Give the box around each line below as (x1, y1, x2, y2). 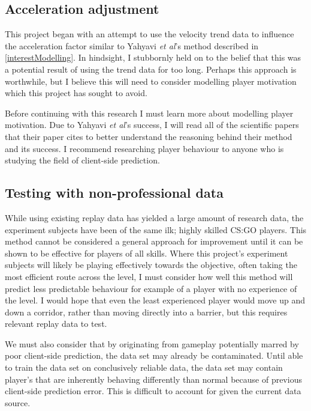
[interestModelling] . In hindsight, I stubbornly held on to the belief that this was (5, 51, 301, 64)
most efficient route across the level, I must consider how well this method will (5, 270, 293, 282)
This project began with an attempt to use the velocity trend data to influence (5, 28, 294, 40)
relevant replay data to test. (5, 317, 107, 330)
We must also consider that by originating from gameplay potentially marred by (5, 337, 299, 350)
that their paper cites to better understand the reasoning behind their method (5, 130, 292, 142)
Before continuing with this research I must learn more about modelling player (5, 106, 294, 119)
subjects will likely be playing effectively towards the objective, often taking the (5, 258, 297, 271)
